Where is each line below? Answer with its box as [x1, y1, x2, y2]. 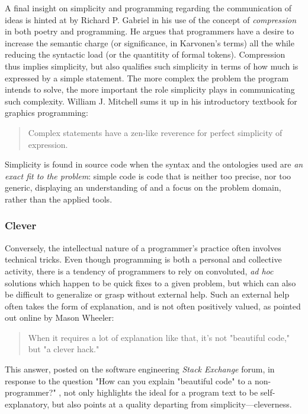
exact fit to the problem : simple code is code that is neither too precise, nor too [5, 169, 291, 182]
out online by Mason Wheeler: [5, 311, 114, 324]
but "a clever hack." [28, 343, 100, 355]
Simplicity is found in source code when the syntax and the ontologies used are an [5, 158, 303, 170]
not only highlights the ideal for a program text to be [63, 386, 258, 399]
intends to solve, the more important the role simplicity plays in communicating [5, 83, 295, 96]
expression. [28, 138, 68, 150]
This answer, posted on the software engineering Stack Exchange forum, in [5, 363, 275, 375]
